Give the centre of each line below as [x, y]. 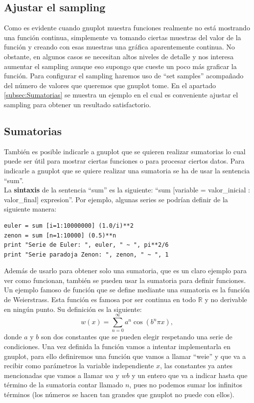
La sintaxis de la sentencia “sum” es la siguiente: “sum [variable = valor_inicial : [127, 190]
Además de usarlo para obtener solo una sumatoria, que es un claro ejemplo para [126, 271]
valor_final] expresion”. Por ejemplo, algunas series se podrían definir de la [116, 199]
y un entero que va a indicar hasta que [190, 375]
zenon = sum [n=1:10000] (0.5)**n [60, 235]
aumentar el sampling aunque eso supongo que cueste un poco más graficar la [120, 66]
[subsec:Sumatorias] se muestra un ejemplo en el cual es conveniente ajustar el [121, 95]
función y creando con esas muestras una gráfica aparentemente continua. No [119, 47]
